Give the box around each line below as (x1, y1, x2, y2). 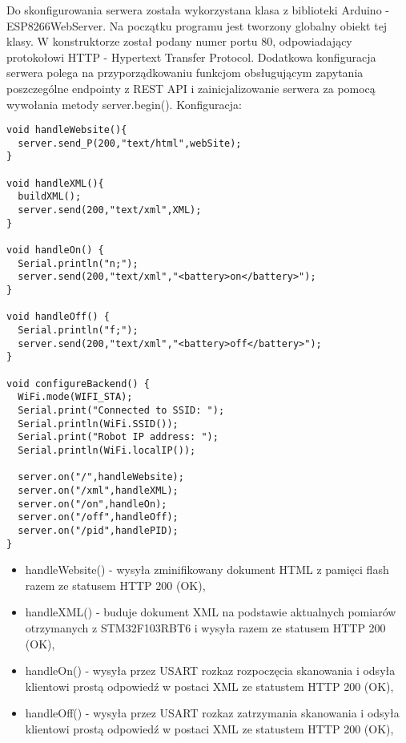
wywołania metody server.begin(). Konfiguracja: (6, 95, 242, 112)
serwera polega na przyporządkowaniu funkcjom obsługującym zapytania (6, 64, 364, 81)
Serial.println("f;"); (18, 325, 139, 336)
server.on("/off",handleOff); (18, 511, 179, 523)
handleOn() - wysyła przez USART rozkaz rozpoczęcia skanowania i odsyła (25, 662, 396, 679)
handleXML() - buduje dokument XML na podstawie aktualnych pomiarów (25, 604, 396, 620)
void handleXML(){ (6, 177, 104, 189)
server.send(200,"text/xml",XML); (18, 204, 202, 216)
